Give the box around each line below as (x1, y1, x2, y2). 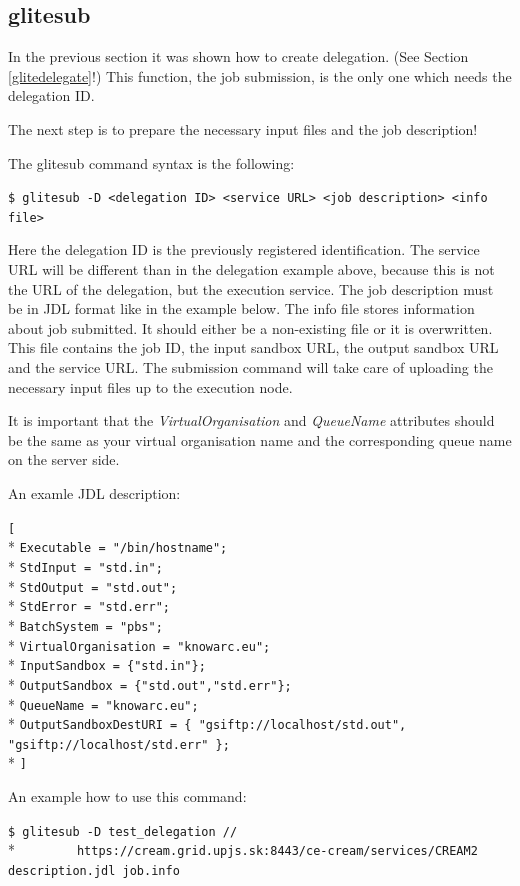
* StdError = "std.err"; (8, 595, 171, 616)
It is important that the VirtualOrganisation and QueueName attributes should (8, 410, 495, 431)
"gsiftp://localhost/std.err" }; (8, 737, 230, 752)
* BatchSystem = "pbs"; (8, 614, 163, 635)
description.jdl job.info (8, 864, 180, 879)
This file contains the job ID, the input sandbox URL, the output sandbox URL (8, 337, 499, 358)
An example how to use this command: (8, 786, 247, 807)
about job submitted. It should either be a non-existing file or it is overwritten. (8, 317, 493, 338)
